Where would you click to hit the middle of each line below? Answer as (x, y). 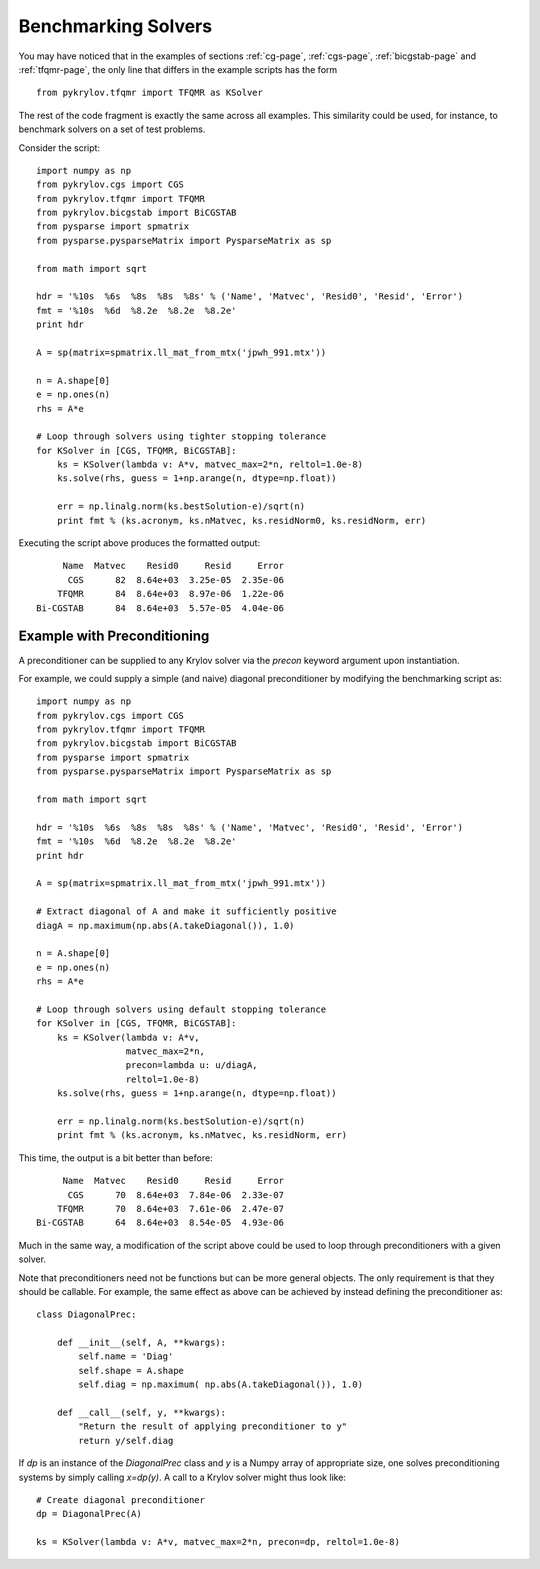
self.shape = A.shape (131, 1370)
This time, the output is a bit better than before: (116, 1157)
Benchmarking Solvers (115, 26)
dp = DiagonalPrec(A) (89, 1514)
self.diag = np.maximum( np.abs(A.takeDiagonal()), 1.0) (221, 1384)
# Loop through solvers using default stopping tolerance (181, 1009)
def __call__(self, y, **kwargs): (141, 1413)
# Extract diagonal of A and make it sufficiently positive (186, 911)
